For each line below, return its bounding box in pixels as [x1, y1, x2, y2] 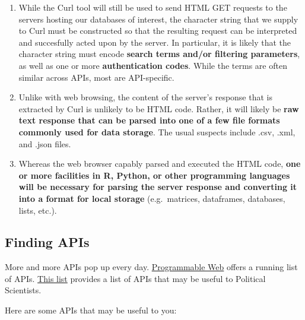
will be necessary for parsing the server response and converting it [18, 180, 297, 193]
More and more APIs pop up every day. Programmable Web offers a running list [5, 261, 298, 273]
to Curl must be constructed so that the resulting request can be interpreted [18, 24, 297, 37]
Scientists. [5, 284, 42, 296]
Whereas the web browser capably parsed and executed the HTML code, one [18, 157, 301, 170]
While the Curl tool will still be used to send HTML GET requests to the [18, 1, 287, 13]
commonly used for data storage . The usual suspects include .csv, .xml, [18, 125, 296, 138]
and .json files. [18, 137, 71, 150]
